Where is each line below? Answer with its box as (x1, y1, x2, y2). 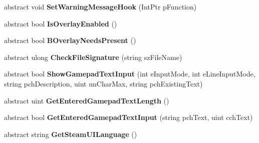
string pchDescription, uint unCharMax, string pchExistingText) (4, 78, 203, 88)
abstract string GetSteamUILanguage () (4, 128, 137, 139)
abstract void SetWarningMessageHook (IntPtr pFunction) (4, 1, 197, 11)
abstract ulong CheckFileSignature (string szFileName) (4, 51, 182, 62)
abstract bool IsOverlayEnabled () (4, 18, 117, 28)
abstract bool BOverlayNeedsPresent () (4, 35, 136, 45)
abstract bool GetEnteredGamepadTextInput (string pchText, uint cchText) (4, 112, 253, 122)
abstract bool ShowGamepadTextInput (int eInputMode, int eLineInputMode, (4, 68, 255, 79)
